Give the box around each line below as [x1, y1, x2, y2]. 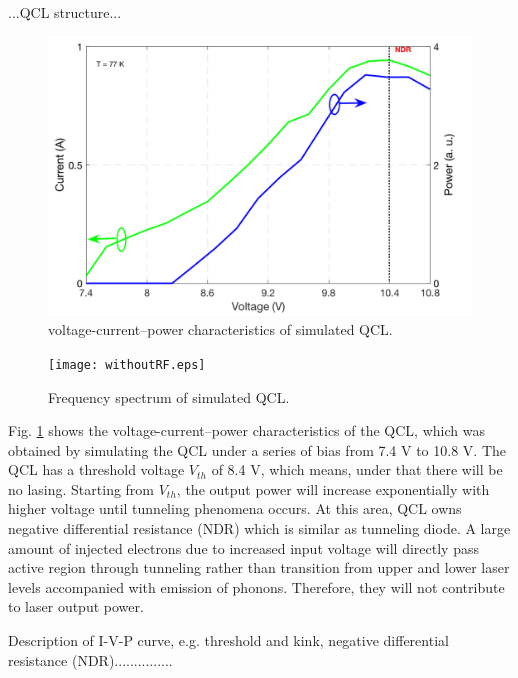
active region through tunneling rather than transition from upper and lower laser [8, 557, 510, 578]
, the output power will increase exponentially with [176, 478, 490, 499]
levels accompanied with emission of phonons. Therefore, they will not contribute [8, 576, 505, 597]
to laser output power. [8, 596, 144, 617]
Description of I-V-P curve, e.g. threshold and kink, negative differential [8, 630, 449, 651]
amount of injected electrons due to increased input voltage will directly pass [8, 537, 479, 558]
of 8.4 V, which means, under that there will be [211, 459, 503, 480]
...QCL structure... [8, 2, 122, 22]
